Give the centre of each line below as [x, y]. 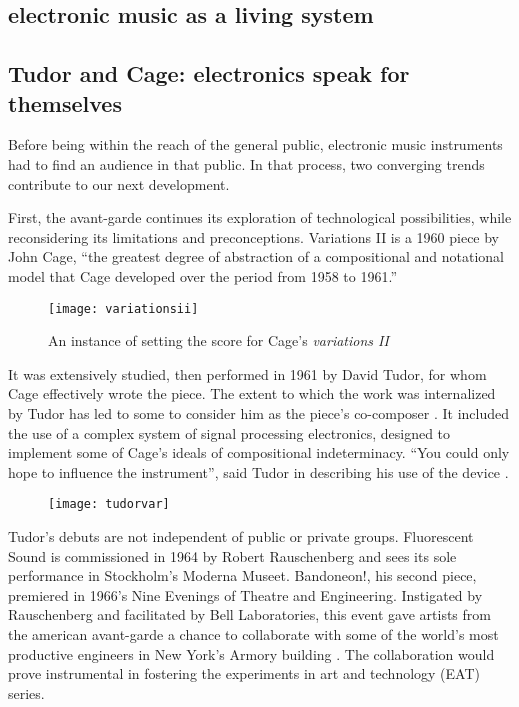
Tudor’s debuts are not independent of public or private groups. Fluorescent [241, 536]
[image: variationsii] [123, 308]
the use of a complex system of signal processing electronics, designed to [229, 432]
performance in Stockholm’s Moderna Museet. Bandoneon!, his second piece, [242, 575]
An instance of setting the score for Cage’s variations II [218, 340]
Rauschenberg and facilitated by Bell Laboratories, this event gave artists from [249, 614]
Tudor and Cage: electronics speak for [209, 73]
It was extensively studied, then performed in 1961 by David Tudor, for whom [247, 373]
